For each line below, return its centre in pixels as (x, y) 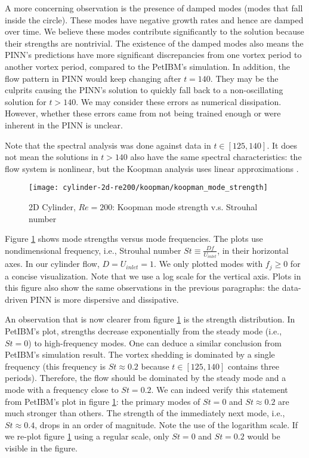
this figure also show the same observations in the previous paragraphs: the (142, 288)
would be (264, 436)
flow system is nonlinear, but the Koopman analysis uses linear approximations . (152, 168)
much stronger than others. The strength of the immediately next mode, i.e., (145, 413)
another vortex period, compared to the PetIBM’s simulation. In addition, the (147, 66)
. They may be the (244, 78)
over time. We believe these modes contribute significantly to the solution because (154, 31)
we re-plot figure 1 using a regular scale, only (87, 436)
